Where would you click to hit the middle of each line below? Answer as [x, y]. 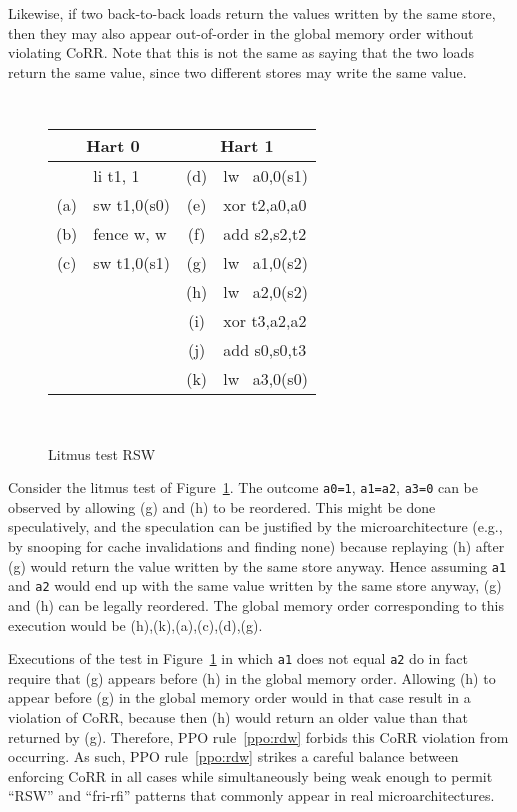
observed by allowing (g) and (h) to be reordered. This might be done [222, 506]
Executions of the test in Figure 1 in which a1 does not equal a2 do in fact [238, 658]
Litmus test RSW [102, 453]
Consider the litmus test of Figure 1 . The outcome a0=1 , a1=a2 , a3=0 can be [243, 487]
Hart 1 [247, 146]
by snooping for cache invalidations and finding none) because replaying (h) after [256, 546]
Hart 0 [113, 146]
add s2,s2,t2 [265, 234]
